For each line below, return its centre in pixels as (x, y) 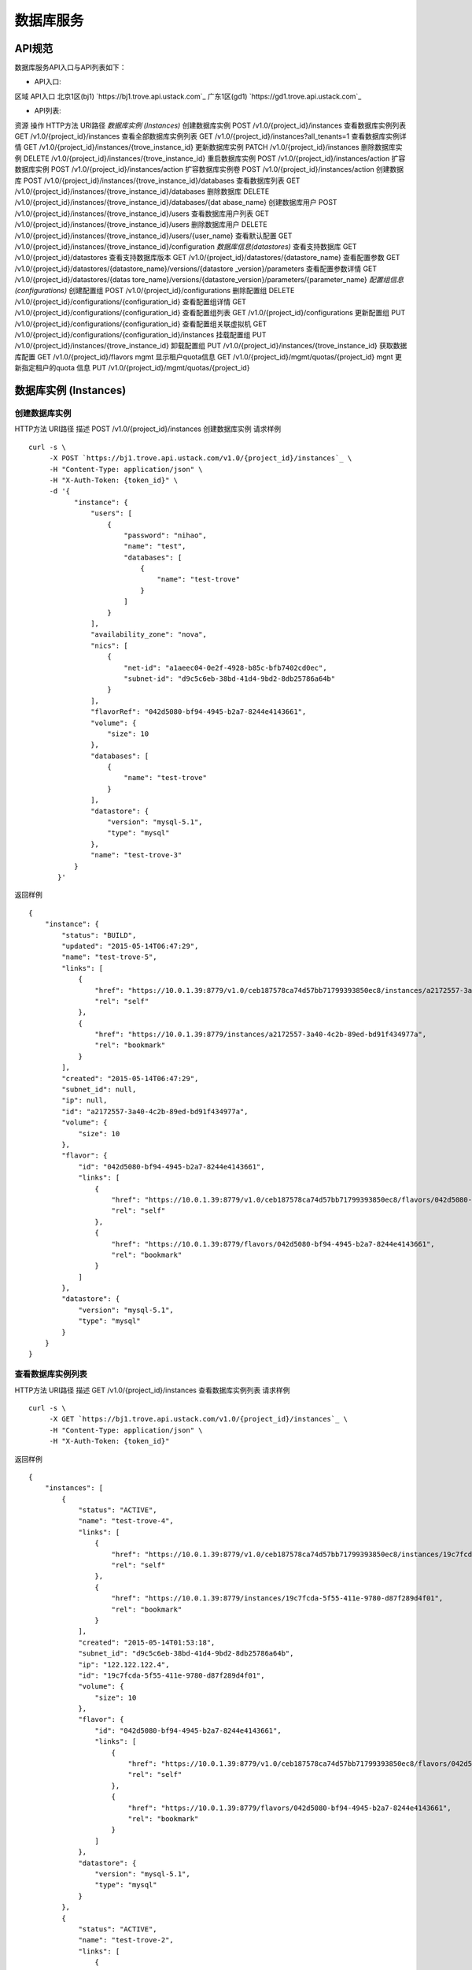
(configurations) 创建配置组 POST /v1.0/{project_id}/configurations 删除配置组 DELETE (155, 291)
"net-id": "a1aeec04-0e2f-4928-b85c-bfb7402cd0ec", (225, 667)
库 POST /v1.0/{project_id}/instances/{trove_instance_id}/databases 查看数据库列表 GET (157, 180)
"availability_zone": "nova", (149, 635)
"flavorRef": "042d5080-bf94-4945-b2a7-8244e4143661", (199, 712)
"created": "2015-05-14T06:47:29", (130, 1078)
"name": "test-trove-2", (126, 1940)
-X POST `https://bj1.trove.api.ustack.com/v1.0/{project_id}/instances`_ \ (201, 458)
